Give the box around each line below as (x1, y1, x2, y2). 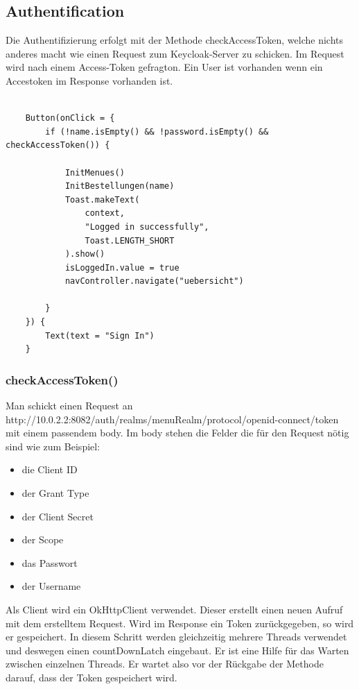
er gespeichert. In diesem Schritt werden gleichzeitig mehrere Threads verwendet (6, 629, 347, 644)
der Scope (21, 532, 64, 547)
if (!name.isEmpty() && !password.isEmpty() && (45, 126, 269, 137)
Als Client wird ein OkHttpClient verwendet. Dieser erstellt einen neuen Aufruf (6, 602, 343, 617)
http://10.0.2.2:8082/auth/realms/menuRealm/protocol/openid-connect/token (6, 411, 339, 426)
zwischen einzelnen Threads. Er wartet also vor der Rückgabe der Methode (6, 656, 324, 671)
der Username (21, 579, 81, 593)
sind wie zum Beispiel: (6, 439, 100, 453)
